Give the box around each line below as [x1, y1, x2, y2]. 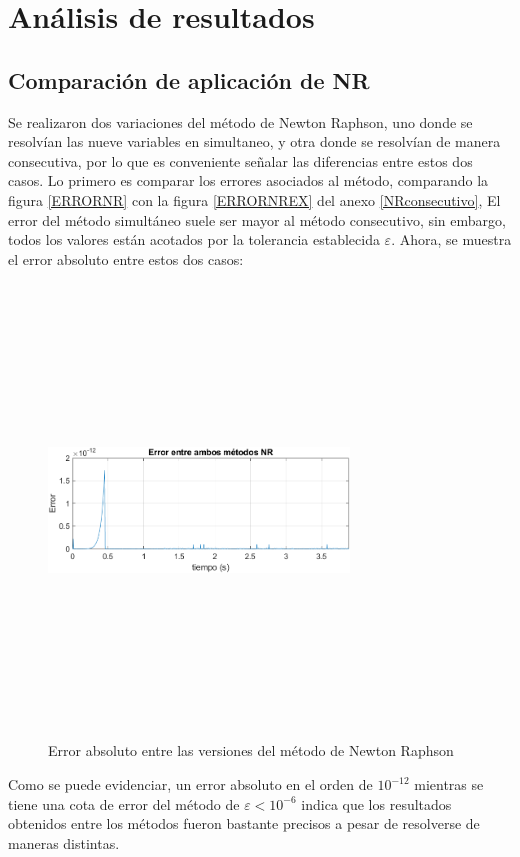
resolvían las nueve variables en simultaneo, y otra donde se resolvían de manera [8, 131, 501, 152]
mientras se [414, 774, 484, 795]
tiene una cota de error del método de [8, 793, 240, 814]
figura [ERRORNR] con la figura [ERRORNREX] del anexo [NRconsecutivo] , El [8, 189, 501, 210]
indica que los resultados [301, 793, 452, 814]
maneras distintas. [8, 832, 120, 853]
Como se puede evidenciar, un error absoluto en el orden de [8, 774, 373, 795]
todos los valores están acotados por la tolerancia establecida [8, 229, 380, 250]
